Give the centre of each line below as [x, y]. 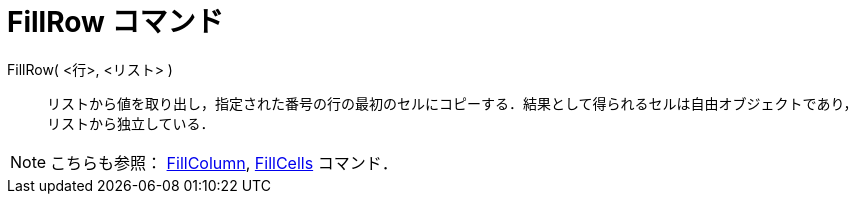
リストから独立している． [131, 123]
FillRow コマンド [115, 22]
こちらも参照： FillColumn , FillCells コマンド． [224, 162]
